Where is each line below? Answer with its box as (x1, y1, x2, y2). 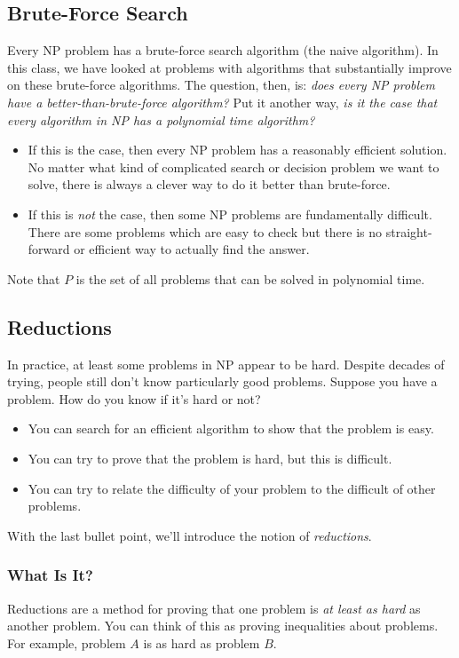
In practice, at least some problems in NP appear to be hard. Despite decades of (7, 354, 445, 373)
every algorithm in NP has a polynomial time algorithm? (7, 110, 315, 129)
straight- (385, 222, 432, 241)
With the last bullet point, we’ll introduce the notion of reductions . (7, 526, 372, 544)
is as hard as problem (143, 633, 260, 652)
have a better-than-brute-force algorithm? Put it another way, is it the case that (7, 92, 438, 111)
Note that (7, 269, 60, 288)
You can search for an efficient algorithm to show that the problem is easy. (28, 419, 434, 438)
